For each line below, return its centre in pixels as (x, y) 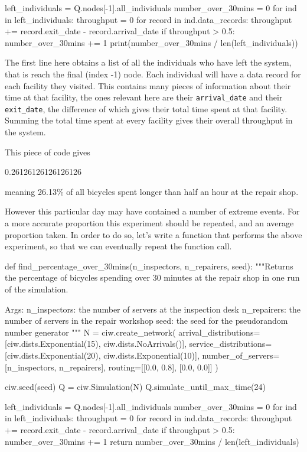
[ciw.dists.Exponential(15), (53, 344)
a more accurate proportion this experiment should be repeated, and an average (149, 223)
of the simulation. (37, 289)
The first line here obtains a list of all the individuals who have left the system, (148, 62)
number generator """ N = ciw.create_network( (90, 332)
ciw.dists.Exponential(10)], (151, 355)
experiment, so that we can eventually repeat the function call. (118, 246)
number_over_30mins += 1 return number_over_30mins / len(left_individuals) (152, 441)
